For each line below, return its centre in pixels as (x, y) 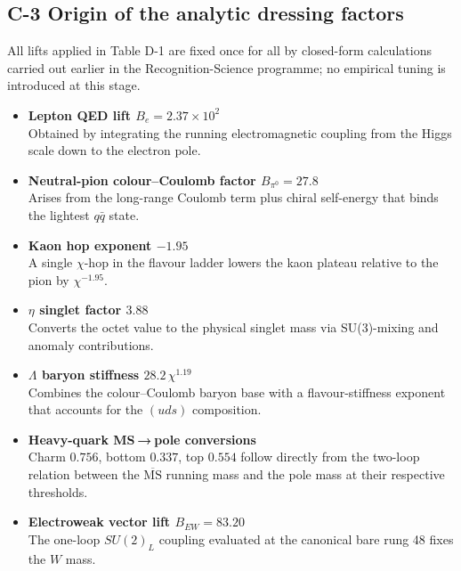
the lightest (59, 214)
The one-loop (64, 538)
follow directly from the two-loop (330, 457)
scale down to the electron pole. (114, 150)
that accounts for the (85, 409)
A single (50, 262)
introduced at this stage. (74, 85)
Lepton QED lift (79, 114)
